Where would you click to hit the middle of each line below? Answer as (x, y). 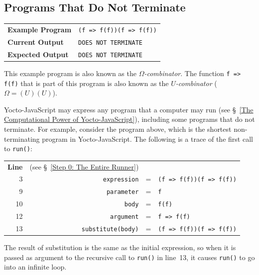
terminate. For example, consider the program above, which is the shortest (118, 129)
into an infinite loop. (35, 267)
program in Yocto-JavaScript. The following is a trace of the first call (147, 138)
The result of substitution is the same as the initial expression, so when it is (120, 247)
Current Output (36, 42)
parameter (123, 192)
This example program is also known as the (70, 73)
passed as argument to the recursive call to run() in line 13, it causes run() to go (129, 257)
